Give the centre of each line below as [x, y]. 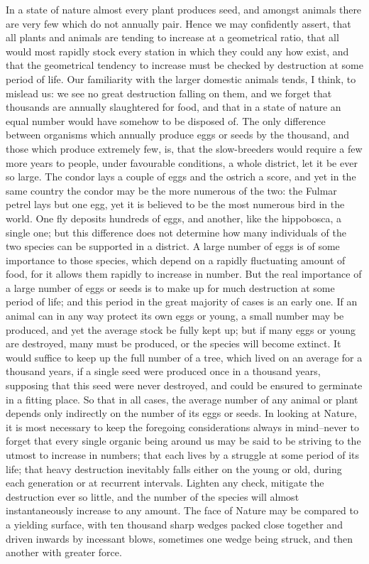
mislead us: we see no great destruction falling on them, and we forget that [169, 93]
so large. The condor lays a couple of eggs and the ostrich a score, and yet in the [181, 177]
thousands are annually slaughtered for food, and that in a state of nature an [174, 107]
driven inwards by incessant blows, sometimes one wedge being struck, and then [180, 538]
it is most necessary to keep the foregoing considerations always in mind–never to [183, 427]
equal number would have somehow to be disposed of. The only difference [166, 120]
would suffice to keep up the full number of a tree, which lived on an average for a [184, 357]
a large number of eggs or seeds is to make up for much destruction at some [170, 287]
